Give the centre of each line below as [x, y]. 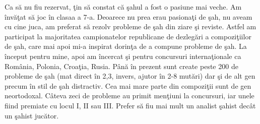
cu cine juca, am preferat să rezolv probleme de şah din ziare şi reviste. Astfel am [131, 26]
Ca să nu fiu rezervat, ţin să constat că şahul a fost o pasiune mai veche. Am [123, 7]
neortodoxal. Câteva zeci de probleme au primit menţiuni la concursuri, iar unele [129, 96]
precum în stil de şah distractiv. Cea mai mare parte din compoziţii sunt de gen [128, 85]
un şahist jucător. [32, 115]
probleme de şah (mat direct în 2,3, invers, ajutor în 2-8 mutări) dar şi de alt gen [130, 76]
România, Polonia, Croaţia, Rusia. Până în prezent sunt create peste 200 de [121, 66]
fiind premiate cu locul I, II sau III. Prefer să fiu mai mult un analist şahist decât [130, 105]
